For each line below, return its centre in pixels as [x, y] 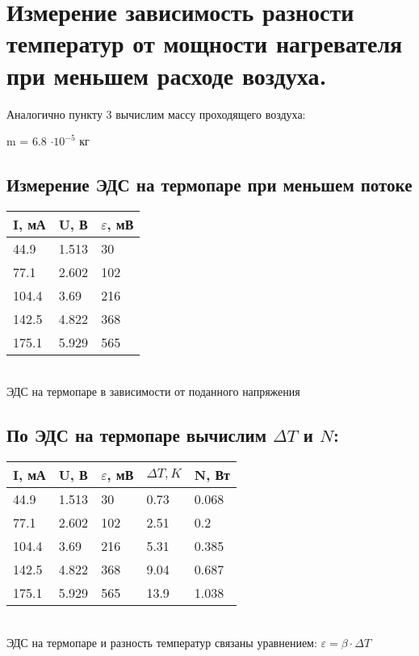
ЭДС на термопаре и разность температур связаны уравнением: [162, 642]
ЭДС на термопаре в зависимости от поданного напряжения [153, 391]
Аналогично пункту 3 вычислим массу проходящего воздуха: [156, 114]
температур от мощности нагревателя [205, 43]
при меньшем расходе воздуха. [167, 75]
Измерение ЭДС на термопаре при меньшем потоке [209, 185]
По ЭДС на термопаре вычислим [137, 435]
